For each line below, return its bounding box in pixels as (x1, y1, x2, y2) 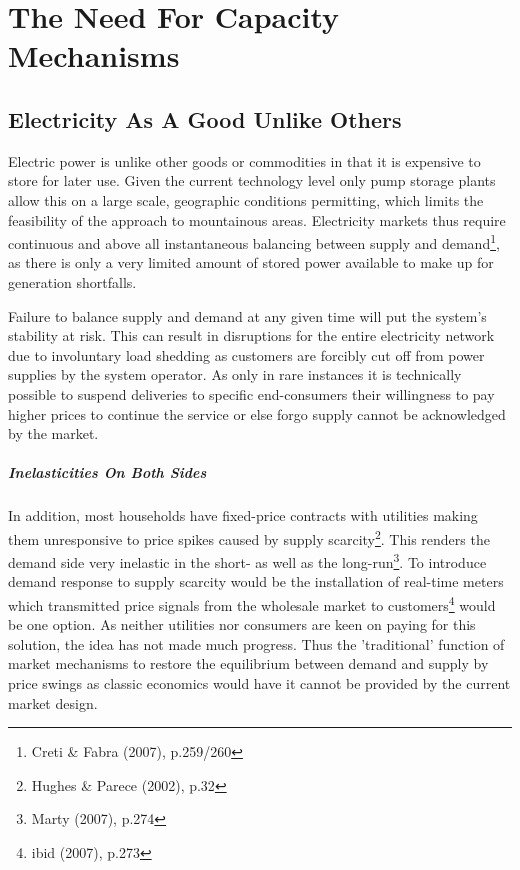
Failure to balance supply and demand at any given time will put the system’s (8, 305, 487, 326)
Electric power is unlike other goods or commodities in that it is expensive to (8, 150, 481, 171)
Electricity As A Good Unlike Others (8, 103, 402, 134)
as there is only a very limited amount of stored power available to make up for (8, 252, 494, 273)
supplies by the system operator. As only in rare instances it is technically (8, 364, 462, 385)
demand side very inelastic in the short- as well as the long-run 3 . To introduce (8, 549, 487, 572)
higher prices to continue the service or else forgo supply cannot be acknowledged (8, 403, 506, 424)
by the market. (8, 423, 99, 444)
